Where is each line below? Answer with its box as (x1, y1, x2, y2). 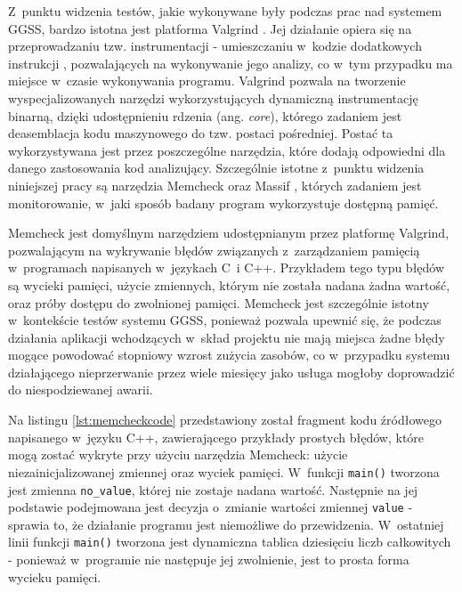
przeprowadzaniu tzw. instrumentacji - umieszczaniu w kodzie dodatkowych (8, 36, 422, 55)
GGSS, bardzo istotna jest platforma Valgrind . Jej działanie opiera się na (8, 19, 412, 37)
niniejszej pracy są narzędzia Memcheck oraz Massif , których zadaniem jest (8, 175, 422, 194)
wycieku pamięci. (8, 567, 101, 586)
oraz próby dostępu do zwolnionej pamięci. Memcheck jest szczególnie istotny (8, 293, 429, 312)
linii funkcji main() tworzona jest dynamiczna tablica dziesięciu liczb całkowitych (8, 532, 451, 551)
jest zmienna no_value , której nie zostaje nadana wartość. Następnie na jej (8, 480, 418, 499)
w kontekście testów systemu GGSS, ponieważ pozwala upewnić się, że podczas (8, 311, 442, 329)
